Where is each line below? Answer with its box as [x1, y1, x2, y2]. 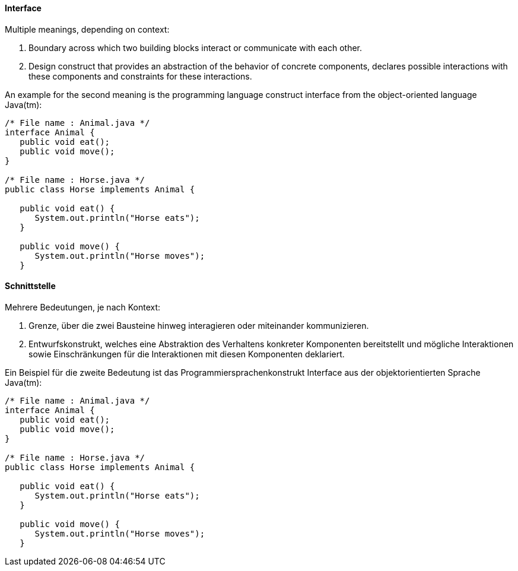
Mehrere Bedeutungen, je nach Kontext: [5, 302, 161, 312]
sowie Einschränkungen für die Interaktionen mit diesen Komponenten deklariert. [28, 348, 345, 359]
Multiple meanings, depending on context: [5, 24, 170, 34]
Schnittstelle [5, 281, 56, 291]
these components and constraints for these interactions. [28, 71, 252, 81]
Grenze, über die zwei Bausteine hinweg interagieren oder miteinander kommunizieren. [28, 320, 369, 331]
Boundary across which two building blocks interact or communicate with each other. [28, 42, 363, 53]
